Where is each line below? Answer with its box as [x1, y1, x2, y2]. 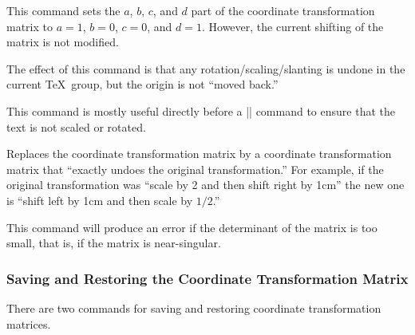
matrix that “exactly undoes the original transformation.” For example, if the [6, 160, 384, 177]
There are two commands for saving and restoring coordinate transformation [6, 299, 381, 316]
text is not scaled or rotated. [6, 118, 146, 135]
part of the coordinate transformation [191, 2, 375, 18]
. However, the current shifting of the [201, 18, 384, 34]
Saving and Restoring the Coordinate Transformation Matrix [6, 268, 409, 288]
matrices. [6, 315, 51, 332]
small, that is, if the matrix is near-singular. [6, 235, 221, 251]
